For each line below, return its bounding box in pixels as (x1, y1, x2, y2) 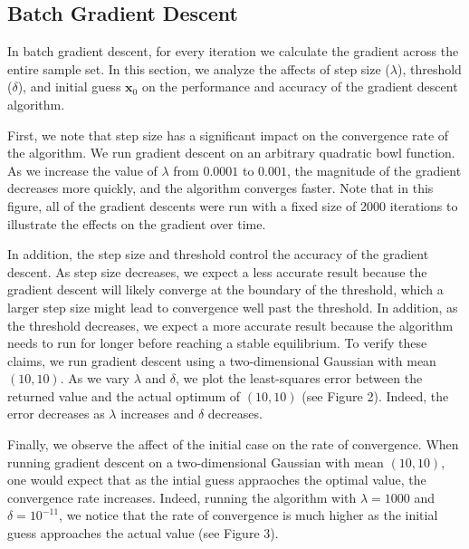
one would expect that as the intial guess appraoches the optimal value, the (7, 470, 426, 489)
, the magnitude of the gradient (287, 160, 462, 179)
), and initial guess (17, 77, 121, 96)
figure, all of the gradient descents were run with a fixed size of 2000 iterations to (7, 196, 458, 215)
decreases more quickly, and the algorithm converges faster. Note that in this (7, 178, 434, 197)
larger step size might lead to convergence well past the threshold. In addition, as (7, 297, 458, 316)
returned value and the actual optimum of (7, 386, 241, 405)
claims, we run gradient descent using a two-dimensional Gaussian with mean (7, 351, 436, 370)
